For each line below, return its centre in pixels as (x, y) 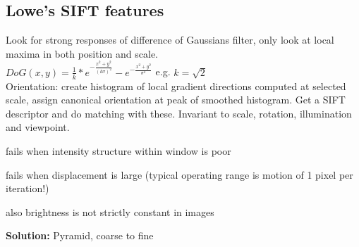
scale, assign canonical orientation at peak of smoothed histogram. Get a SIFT (176, 100)
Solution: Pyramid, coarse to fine (80, 235)
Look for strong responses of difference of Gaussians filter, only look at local (170, 40)
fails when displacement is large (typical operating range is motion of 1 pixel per (179, 174)
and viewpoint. (38, 127)
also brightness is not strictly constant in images (110, 211)
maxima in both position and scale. (82, 53)
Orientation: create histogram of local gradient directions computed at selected (176, 85)
